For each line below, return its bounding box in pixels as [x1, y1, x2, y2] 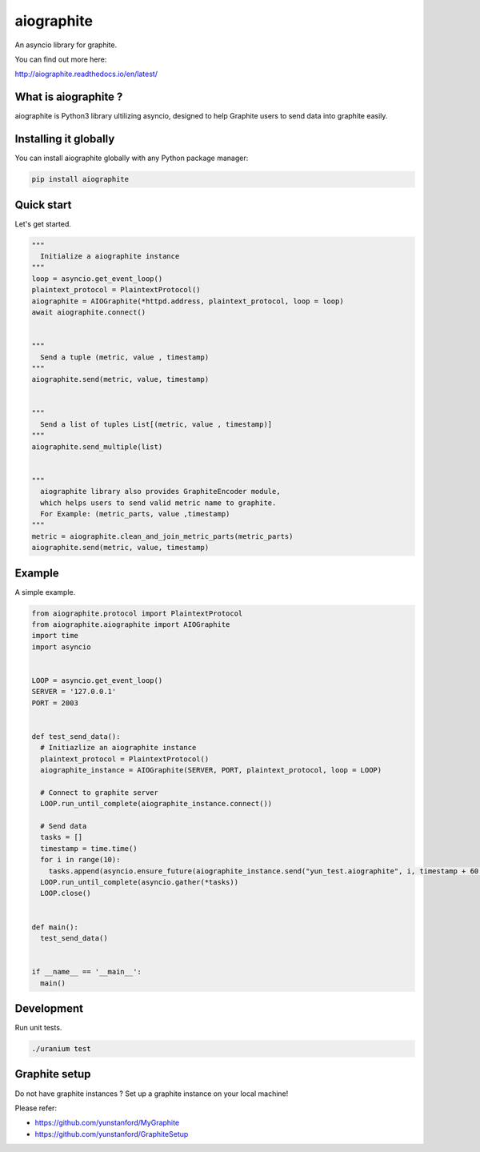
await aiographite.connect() [31, 307, 146, 316]
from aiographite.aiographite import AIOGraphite [31, 620, 230, 629]
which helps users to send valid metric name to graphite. [40, 498, 277, 508]
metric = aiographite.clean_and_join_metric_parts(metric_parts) [31, 532, 294, 540]
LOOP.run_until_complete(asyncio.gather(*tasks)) [40, 877, 239, 887]
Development [14, 1001, 84, 1015]
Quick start [14, 198, 72, 211]
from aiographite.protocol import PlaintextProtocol [31, 608, 243, 618]
